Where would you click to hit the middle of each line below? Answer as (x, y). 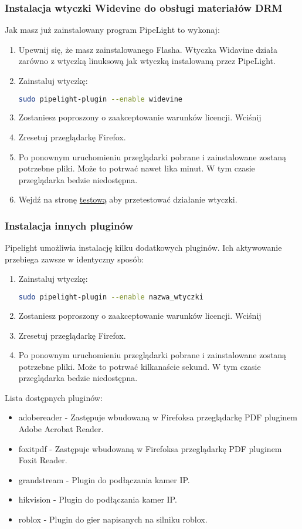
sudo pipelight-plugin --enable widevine (101, 99)
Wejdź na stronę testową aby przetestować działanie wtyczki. (128, 199)
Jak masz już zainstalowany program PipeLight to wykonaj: (112, 30)
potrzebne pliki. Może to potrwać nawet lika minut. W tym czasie (137, 168)
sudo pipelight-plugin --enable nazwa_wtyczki (111, 297)
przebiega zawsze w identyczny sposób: (74, 259)
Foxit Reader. (43, 460)
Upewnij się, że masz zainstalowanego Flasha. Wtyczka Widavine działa (148, 49)
